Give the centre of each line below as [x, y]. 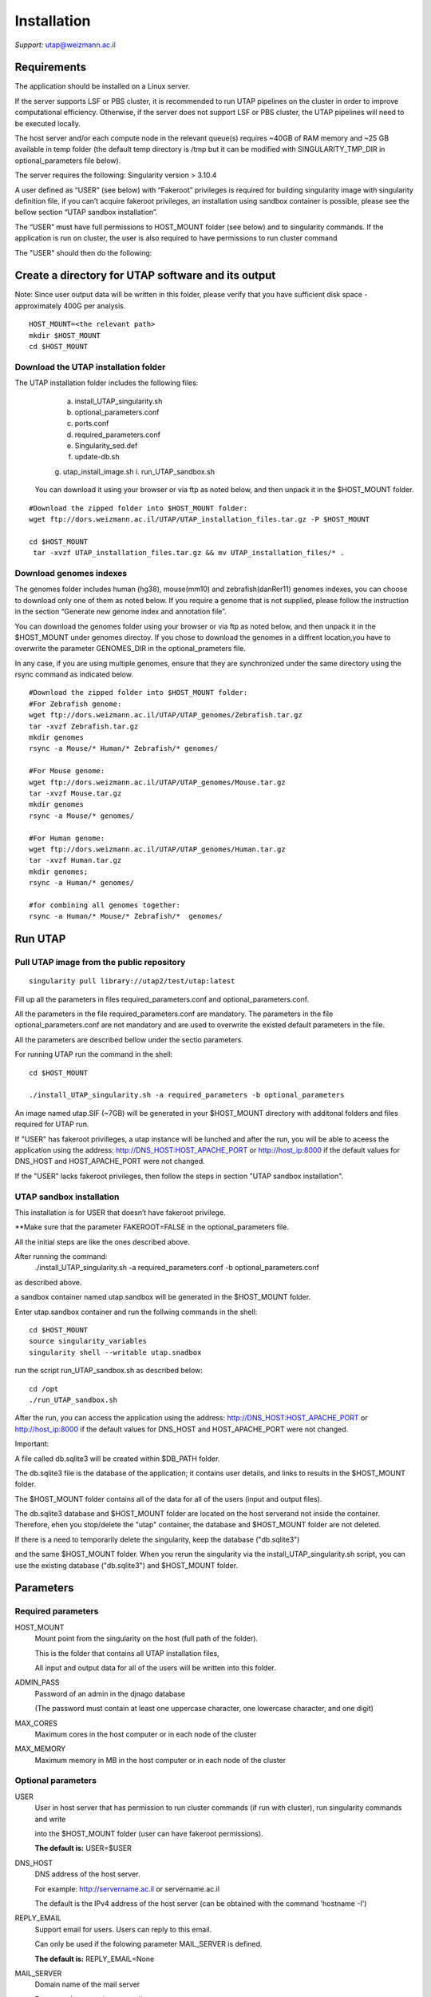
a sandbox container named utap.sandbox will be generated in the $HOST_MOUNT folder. [163, 1297]
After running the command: [61, 1257]
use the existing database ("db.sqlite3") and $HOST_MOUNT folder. [127, 1565]
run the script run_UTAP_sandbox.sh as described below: [109, 1371]
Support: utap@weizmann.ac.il [65, 45]
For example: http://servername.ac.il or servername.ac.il [127, 1888]
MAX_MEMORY [40, 1749]
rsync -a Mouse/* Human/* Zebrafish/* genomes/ [124, 748]
